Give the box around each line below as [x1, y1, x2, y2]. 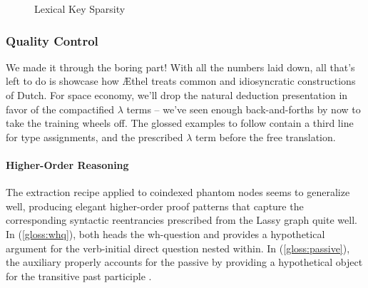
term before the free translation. [195, 129, 336, 144]
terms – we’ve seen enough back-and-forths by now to [126, 101, 361, 116]
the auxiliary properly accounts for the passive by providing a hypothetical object [6, 254, 363, 269]
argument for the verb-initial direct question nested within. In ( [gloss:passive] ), [6, 240, 350, 255]
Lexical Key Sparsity [34, 1, 126, 16]
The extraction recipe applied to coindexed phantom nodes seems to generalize [6, 185, 350, 200]
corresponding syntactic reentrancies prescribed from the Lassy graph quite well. [6, 212, 357, 227]
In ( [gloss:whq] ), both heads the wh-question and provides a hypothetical [6, 226, 325, 241]
